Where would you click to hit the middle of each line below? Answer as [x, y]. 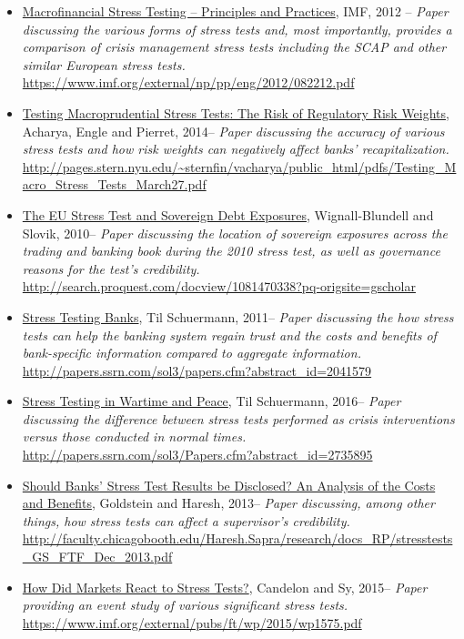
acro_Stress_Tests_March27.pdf [114, 184]
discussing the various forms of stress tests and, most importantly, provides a [237, 29]
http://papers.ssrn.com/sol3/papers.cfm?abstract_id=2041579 [197, 370]
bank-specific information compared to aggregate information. [192, 353]
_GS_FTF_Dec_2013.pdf [97, 557]
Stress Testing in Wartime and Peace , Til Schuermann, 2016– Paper [212, 401]
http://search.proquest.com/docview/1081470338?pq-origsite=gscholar [219, 286]
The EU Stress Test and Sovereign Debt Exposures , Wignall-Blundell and [228, 214]
